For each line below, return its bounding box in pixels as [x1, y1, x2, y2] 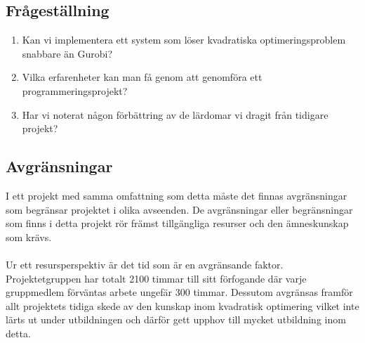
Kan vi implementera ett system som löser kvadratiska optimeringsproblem [22, 32, 346, 47]
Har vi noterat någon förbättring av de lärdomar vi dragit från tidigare [22, 107, 328, 122]
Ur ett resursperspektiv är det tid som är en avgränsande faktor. [6, 257, 284, 271]
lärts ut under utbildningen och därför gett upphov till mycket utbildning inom [6, 312, 346, 327]
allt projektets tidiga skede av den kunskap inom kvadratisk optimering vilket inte [6, 298, 359, 313]
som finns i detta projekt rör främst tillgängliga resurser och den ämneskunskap [6, 216, 349, 231]
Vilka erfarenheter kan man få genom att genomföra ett [22, 70, 263, 84]
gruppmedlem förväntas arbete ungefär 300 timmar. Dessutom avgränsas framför [6, 285, 353, 299]
